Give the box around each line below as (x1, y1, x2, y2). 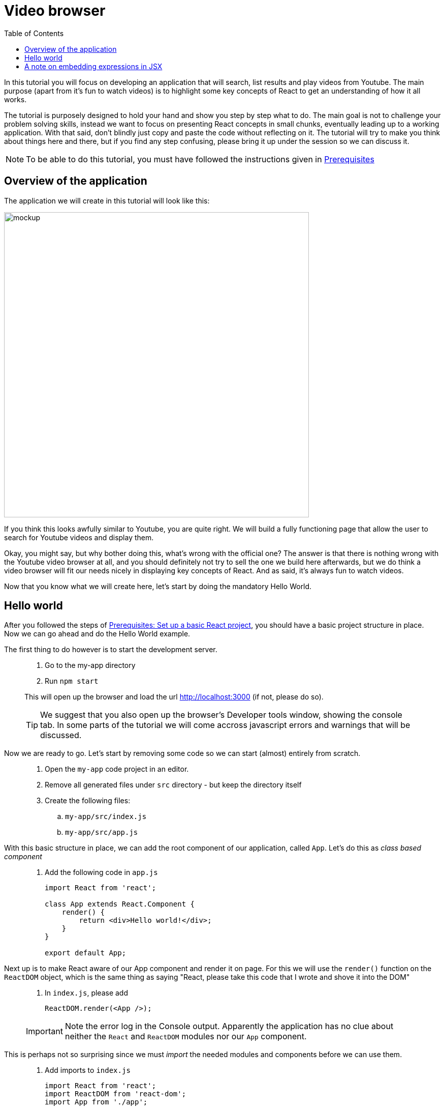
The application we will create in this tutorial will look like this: (4, 196, 210, 205)
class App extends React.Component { (45, 900, 195, 909)
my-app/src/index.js (65, 812, 147, 821)
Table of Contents (4, 28, 64, 38)
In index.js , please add (45, 988, 128, 998)
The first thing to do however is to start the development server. (4, 645, 217, 654)
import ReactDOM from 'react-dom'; (45, 1090, 186, 1098)
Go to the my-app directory (45, 661, 136, 670)
